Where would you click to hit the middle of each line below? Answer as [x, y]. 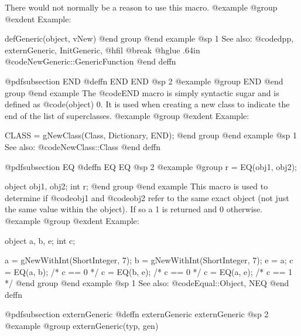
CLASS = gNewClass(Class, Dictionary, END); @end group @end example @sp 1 [151, 135]
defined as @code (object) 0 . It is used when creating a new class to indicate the [147, 104]
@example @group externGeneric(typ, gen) [82, 326]
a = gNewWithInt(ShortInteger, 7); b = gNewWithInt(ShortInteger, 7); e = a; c [149, 260]
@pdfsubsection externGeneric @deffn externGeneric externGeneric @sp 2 [137, 314]
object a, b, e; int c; [40, 240]
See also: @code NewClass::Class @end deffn [83, 146]
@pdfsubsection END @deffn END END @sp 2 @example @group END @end [144, 81]
